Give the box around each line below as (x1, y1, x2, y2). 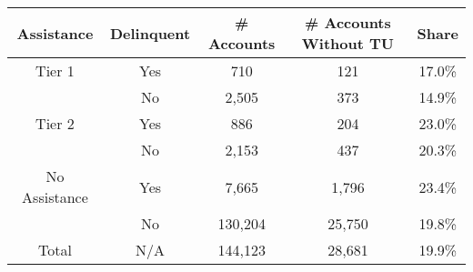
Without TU (301, 33, 394, 54)
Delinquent (109, 22, 191, 44)
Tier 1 (35, 60, 75, 81)
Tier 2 (35, 113, 75, 134)
